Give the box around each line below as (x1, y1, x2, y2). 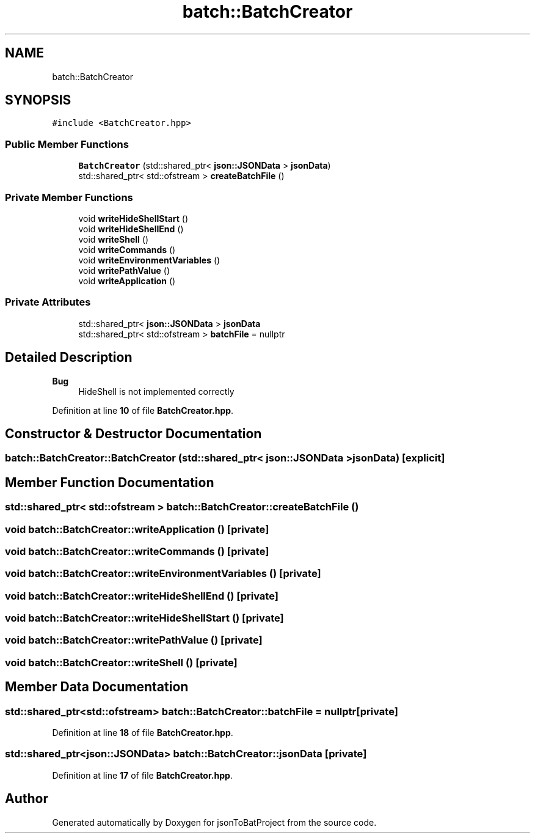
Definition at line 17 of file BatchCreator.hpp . (52, 770, 233, 781)
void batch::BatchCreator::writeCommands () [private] (5, 545, 269, 557)
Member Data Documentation (5, 679, 189, 695)
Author (5, 791, 48, 807)
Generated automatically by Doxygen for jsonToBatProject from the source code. (52, 817, 377, 828)
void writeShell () (78, 233, 149, 244)
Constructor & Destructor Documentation (5, 425, 262, 441)
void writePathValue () (78, 265, 170, 276)
